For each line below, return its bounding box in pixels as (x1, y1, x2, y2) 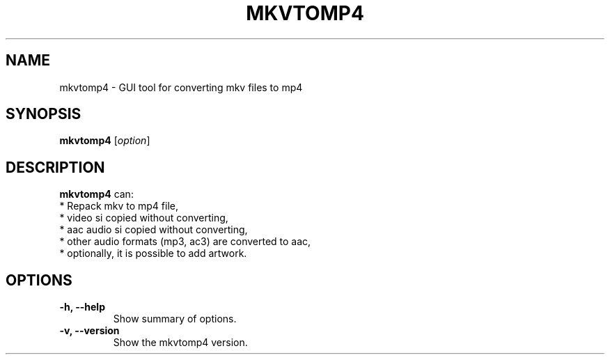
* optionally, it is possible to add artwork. (59, 247, 247, 260)
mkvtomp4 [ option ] (59, 134, 150, 147)
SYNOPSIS (6, 105, 81, 123)
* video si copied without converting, (59, 212, 228, 224)
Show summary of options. (113, 313, 237, 325)
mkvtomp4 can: (59, 188, 134, 201)
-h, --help (59, 301, 105, 313)
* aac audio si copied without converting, (59, 224, 248, 236)
